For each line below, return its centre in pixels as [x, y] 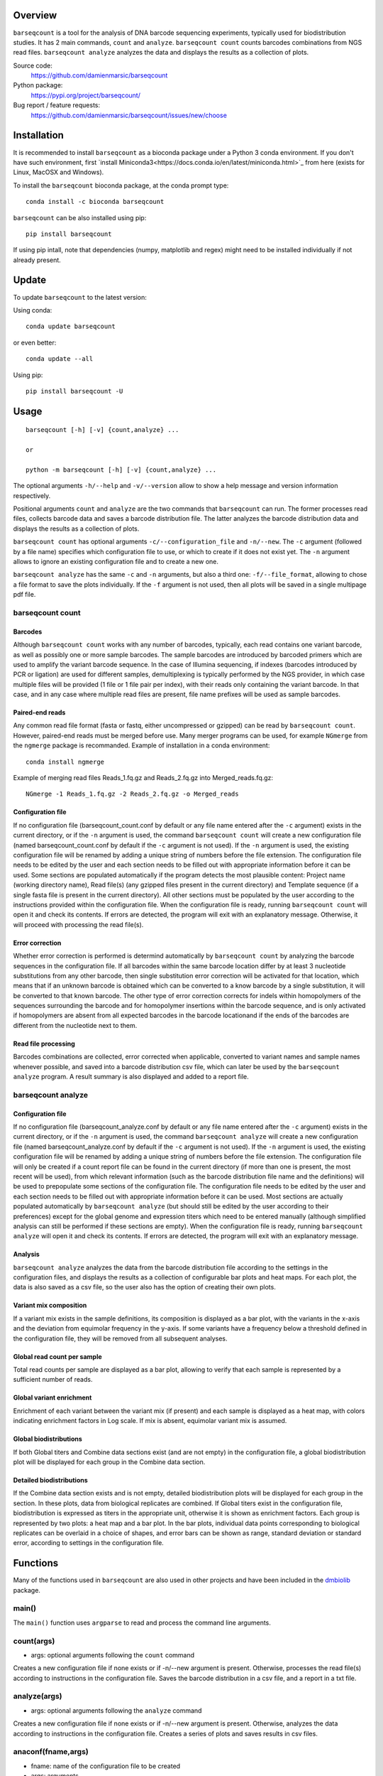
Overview [35, 15]
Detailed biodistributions [50, 1480]
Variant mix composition [50, 1305]
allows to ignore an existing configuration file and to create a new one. [116, 562]
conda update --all [60, 359]
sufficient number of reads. [53, 1380]
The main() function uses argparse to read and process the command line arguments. [142, 1623]
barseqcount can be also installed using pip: [80, 217]
